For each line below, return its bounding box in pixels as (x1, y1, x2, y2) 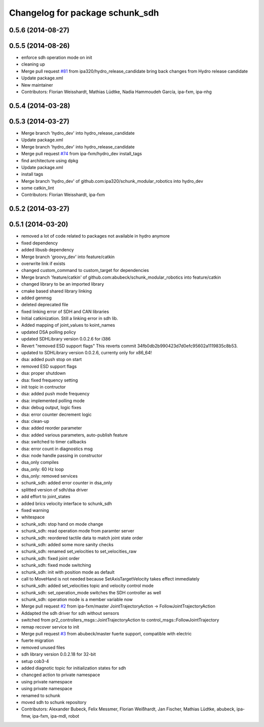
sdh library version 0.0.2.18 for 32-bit (21, 652, 96, 657)
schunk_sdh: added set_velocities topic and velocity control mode (21, 583, 154, 589)
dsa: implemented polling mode (21, 397, 85, 404)
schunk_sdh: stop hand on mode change (21, 521, 104, 527)
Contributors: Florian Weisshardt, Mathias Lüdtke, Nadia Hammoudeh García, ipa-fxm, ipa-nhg (21, 89, 212, 95)
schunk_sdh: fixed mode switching (21, 562, 91, 568)
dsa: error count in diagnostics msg (21, 446, 93, 452)
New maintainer (21, 82, 53, 88)
